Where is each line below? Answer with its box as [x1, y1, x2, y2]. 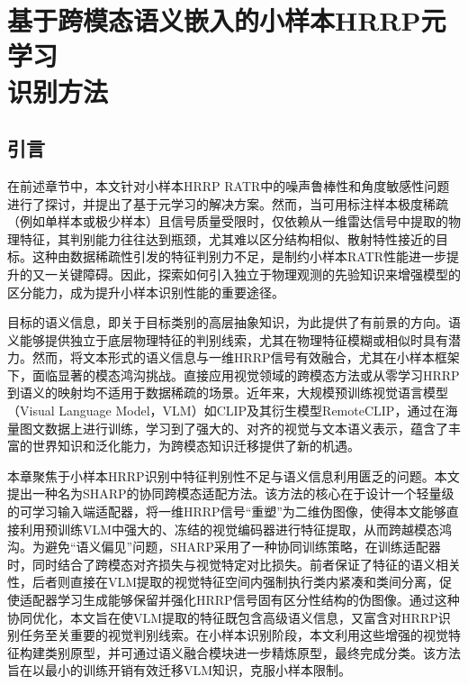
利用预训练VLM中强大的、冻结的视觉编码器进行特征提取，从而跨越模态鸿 [19, 519, 453, 538]
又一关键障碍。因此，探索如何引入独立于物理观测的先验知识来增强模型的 [31, 264, 461, 283]
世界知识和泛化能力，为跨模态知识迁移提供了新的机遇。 [31, 436, 360, 455]
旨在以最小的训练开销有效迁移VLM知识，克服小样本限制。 [7, 661, 352, 680]
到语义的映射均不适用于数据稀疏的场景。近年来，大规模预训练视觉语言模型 [7, 383, 448, 402]
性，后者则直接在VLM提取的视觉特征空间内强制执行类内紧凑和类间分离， [7, 572, 440, 591]
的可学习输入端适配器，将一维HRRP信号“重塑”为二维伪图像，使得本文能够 [7, 502, 446, 521]
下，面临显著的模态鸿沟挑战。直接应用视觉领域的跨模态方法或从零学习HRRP [7, 365, 460, 384]
